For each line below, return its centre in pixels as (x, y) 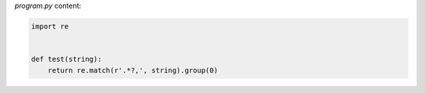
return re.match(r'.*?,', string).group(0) (133, 70)
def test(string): (67, 59)
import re (50, 26)
